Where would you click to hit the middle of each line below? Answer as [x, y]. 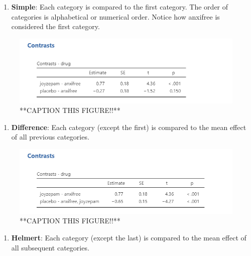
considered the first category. [55, 26]
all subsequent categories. [50, 247]
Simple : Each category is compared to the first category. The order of [120, 7]
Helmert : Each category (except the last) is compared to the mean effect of [129, 237]
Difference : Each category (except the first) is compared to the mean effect [129, 127]
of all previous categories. [50, 137]
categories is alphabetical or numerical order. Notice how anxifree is [115, 16]
